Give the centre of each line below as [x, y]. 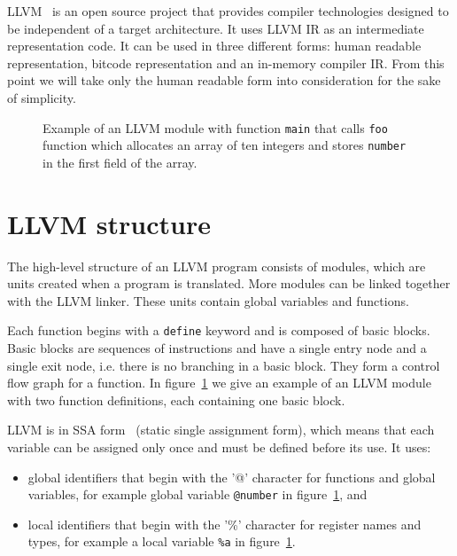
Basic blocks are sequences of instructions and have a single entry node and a [217, 348]
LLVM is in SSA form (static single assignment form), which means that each [221, 430]
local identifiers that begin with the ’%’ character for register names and [225, 524]
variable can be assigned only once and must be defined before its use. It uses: [219, 447]
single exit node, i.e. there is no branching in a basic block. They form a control [224, 365]
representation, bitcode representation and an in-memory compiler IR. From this [226, 63]
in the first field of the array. [120, 162]
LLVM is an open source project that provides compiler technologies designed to [228, 11]
